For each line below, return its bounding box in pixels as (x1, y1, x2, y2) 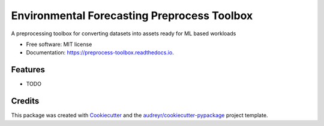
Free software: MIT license (26, 41, 92, 48)
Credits (11, 96, 40, 106)
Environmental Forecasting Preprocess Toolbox (11, 9, 253, 22)
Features (11, 64, 45, 75)
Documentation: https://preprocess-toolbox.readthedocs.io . (26, 49, 174, 56)
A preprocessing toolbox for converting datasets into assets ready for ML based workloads (11, 30, 236, 37)
